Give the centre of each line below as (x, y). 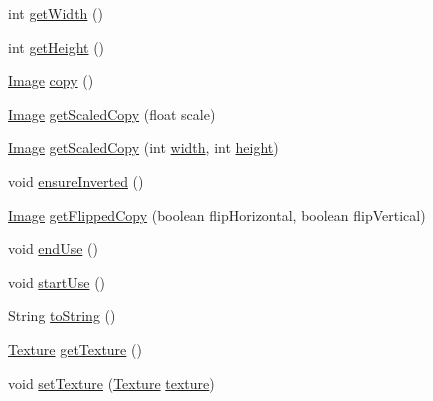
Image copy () (51, 80)
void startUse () (57, 281)
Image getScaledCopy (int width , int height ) (143, 147)
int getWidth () (55, 13)
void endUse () (53, 248)
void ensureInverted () (76, 180)
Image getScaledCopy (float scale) (112, 113)
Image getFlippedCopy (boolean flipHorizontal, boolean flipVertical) (217, 214)
